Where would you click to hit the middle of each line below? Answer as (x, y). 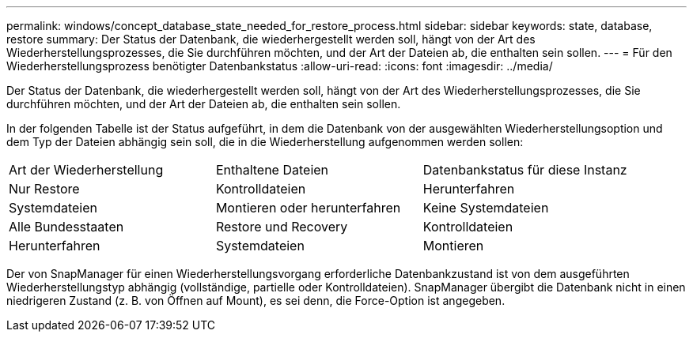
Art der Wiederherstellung (86, 170)
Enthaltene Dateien (272, 170)
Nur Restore (44, 189)
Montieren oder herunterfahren (308, 208)
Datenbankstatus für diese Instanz (525, 170)
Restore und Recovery (282, 227)
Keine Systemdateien (486, 208)
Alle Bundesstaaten (66, 227)
